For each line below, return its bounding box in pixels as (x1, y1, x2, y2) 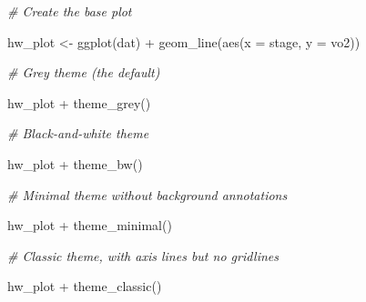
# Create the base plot (7, 2, 132, 20)
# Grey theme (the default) (7, 63, 160, 82)
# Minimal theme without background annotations (7, 185, 288, 204)
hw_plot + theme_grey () (7, 93, 151, 112)
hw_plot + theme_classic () (7, 277, 162, 296)
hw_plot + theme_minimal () (7, 216, 172, 235)
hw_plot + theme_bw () (7, 154, 143, 173)
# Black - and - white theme (7, 124, 149, 143)
